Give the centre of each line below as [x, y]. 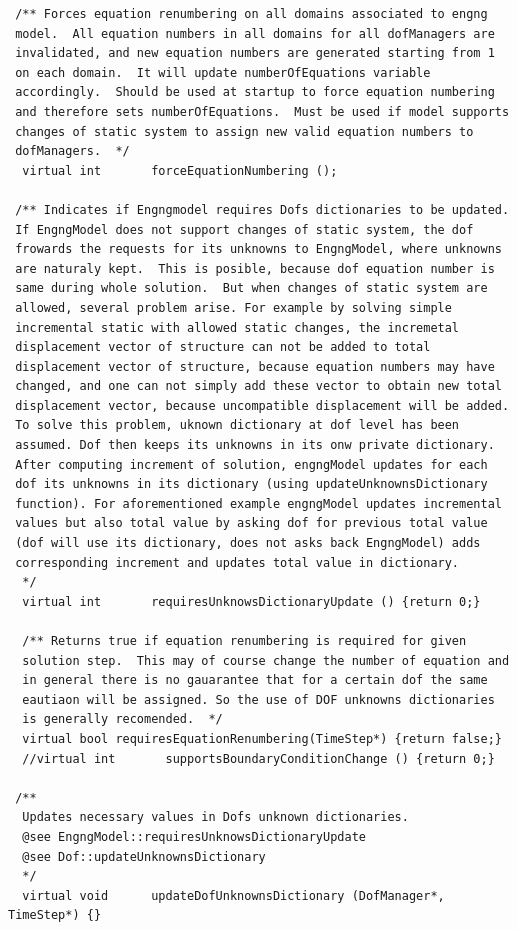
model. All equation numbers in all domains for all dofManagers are [255, 33]
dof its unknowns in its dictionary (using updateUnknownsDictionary [251, 484]
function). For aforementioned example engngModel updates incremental [258, 503]
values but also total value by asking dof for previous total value [251, 523]
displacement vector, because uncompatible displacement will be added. [262, 405]
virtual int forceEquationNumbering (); [180, 170]
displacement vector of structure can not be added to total [223, 347]
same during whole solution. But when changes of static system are [251, 288]
